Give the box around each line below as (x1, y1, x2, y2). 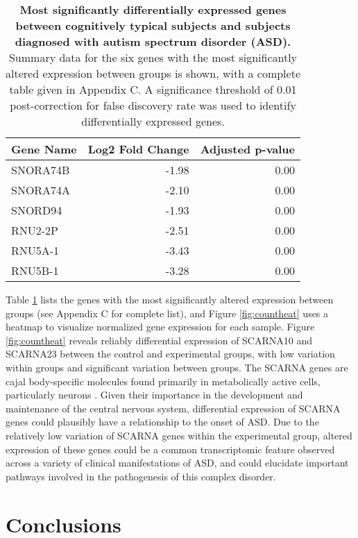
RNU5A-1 (11, 242, 60, 258)
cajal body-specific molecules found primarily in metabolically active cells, (6, 373, 321, 388)
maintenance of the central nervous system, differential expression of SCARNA (6, 401, 341, 415)
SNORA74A (11, 182, 71, 198)
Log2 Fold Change (87, 141, 189, 157)
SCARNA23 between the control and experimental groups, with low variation (6, 346, 335, 361)
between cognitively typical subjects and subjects (15, 17, 291, 33)
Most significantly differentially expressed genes (19, 1, 287, 17)
